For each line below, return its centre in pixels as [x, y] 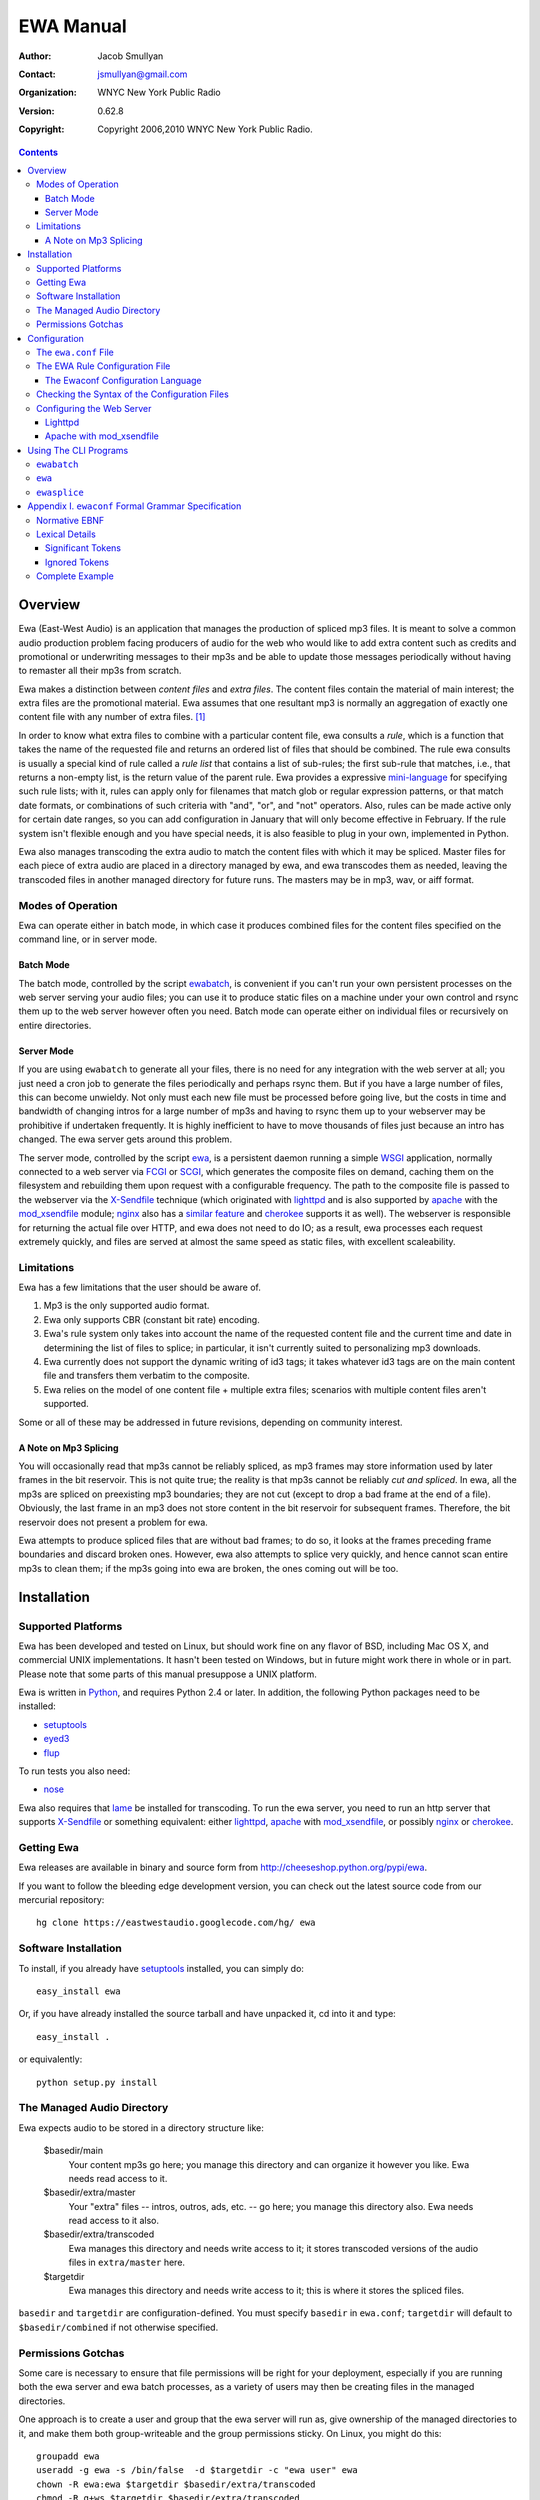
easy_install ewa [78, 1991]
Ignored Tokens [77, 562]
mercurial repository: [61, 1900]
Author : [35, 56]
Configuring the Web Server [94, 408]
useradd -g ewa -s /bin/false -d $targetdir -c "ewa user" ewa [197, 2470]
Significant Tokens [83, 548]
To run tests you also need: [74, 1771]
